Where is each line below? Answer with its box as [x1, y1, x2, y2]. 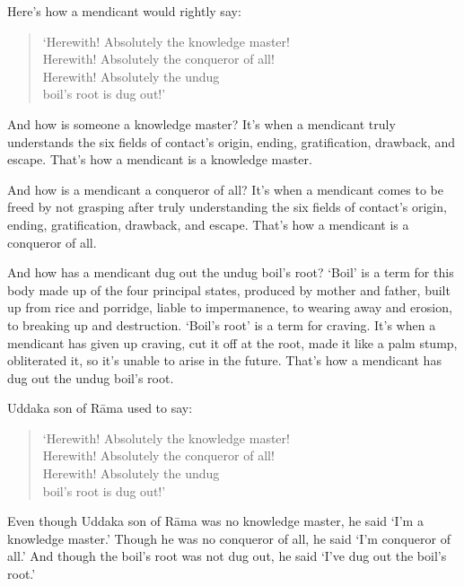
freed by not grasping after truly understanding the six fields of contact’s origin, [7, 197, 447, 216]
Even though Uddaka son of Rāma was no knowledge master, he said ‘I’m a [7, 512, 424, 530]
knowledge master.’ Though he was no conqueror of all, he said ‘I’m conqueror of [7, 529, 451, 547]
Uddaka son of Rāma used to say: [7, 398, 193, 417]
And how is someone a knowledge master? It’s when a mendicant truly [7, 114, 396, 133]
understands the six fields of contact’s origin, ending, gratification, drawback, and [7, 132, 456, 151]
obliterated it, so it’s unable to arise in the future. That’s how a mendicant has [7, 351, 442, 370]
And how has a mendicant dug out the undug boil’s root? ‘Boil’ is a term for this [7, 263, 454, 282]
